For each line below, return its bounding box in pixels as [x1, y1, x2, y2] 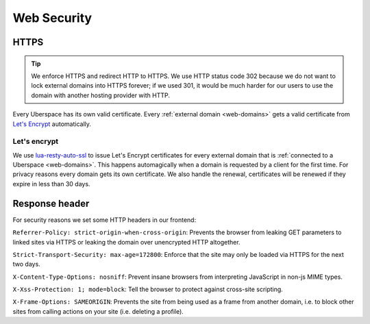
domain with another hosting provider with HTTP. [31, 91, 171, 99]
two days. [12, 260, 40, 269]
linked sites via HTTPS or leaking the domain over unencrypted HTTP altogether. [12, 238, 241, 246]
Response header [12, 197, 90, 209]
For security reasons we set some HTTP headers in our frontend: [12, 216, 197, 224]
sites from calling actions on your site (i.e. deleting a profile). [12, 307, 184, 315]
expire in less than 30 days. [12, 179, 90, 188]
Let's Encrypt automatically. [12, 120, 92, 128]
